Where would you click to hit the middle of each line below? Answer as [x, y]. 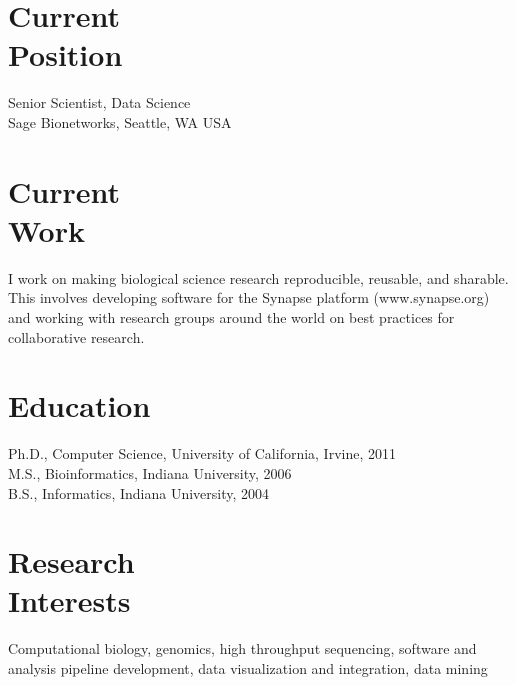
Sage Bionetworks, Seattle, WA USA [120, 121]
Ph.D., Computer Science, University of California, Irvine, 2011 [202, 453]
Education [79, 405]
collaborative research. [76, 336]
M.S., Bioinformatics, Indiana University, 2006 [150, 472]
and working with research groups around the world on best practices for [231, 317]
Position [65, 54]
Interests [69, 600]
